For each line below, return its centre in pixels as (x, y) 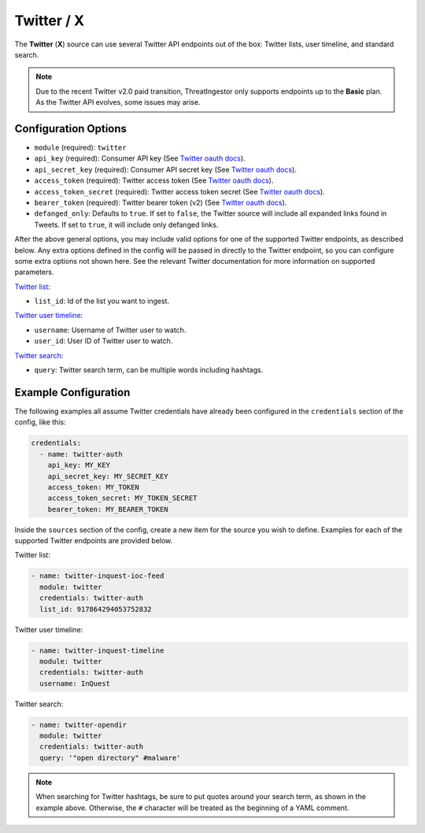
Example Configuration (72, 392)
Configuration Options (71, 129)
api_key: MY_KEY (79, 465)
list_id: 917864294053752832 (96, 609)
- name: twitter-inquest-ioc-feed (98, 576)
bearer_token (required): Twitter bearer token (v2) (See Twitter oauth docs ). (161, 202)
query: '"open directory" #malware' (110, 757)
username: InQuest (75, 683)
